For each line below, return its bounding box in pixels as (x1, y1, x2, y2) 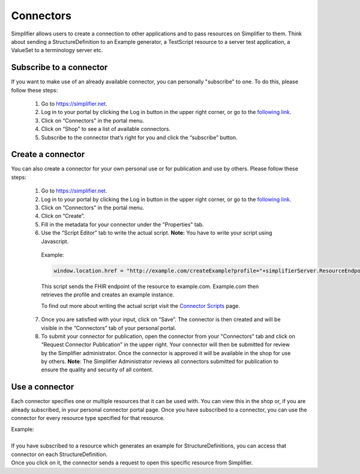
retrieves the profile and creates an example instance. (41, 291, 175, 298)
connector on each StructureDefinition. (11, 451, 108, 458)
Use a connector (11, 382, 74, 392)
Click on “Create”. (41, 212, 85, 220)
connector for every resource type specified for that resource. (11, 415, 165, 422)
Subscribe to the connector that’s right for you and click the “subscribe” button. (41, 134, 238, 141)
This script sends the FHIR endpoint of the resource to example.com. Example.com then (41, 283, 259, 290)
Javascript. (41, 238, 69, 245)
